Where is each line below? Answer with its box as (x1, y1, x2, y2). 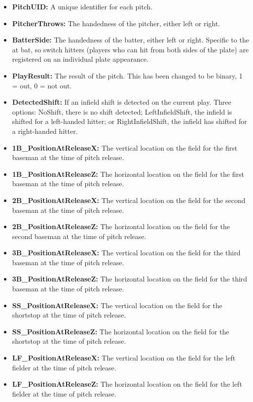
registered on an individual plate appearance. (12, 54, 149, 64)
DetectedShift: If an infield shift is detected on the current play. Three (12, 97, 231, 107)
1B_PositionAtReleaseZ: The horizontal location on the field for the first (12, 168, 244, 179)
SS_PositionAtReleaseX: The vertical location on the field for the (12, 300, 222, 310)
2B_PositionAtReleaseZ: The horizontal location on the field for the (12, 221, 230, 232)
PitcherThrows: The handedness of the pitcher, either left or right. (12, 18, 220, 28)
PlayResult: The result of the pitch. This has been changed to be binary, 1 (12, 70, 243, 80)
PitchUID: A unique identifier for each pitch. (12, 1, 153, 11)
